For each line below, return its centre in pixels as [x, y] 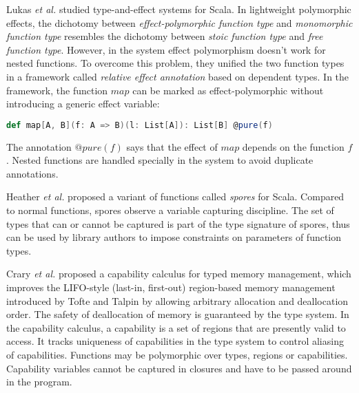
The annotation [39, 146]
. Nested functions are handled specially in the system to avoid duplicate [160, 160]
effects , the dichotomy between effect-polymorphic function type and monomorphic [179, 22]
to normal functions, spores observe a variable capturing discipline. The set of [170, 210]
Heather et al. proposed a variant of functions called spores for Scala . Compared [175, 196]
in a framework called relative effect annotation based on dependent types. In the [178, 76]
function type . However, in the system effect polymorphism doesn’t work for [166, 49]
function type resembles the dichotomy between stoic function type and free [165, 36]
